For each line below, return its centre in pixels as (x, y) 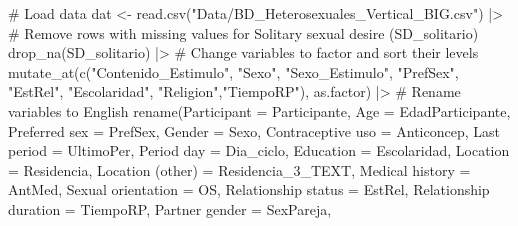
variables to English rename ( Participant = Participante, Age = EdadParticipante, (259, 110)
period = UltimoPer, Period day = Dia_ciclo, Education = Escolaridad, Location (259, 150)
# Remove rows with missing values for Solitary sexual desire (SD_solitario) (243, 32)
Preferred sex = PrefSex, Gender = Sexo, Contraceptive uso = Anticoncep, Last (254, 130)
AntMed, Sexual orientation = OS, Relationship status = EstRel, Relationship (249, 189)
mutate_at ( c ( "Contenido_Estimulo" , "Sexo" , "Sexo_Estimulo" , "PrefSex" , (233, 71)
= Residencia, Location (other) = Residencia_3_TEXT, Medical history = (239, 169)
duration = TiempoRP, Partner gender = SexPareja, (170, 208)
